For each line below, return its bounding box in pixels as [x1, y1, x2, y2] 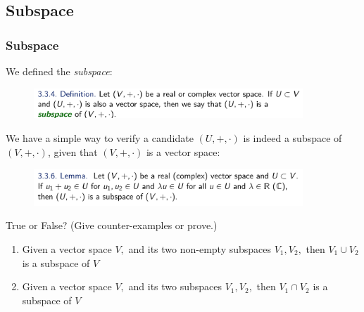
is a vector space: [146, 144, 220, 159]
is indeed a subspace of [243, 131, 342, 145]
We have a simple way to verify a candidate [6, 131, 194, 145]
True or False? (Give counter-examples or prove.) [6, 218, 218, 233]
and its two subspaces [128, 279, 222, 294]
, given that [47, 144, 98, 159]
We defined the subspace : [6, 64, 113, 78]
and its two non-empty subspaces [128, 241, 272, 256]
